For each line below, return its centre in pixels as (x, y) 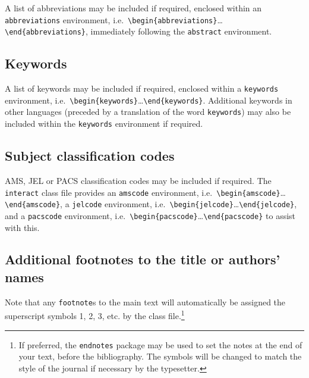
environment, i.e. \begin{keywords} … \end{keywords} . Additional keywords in (149, 100)
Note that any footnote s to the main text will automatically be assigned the (145, 302)
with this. (22, 227)
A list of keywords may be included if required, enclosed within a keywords (142, 88)
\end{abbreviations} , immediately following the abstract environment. (138, 31)
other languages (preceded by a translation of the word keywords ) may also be (148, 112)
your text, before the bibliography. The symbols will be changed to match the (160, 356)
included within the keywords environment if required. (104, 124)
